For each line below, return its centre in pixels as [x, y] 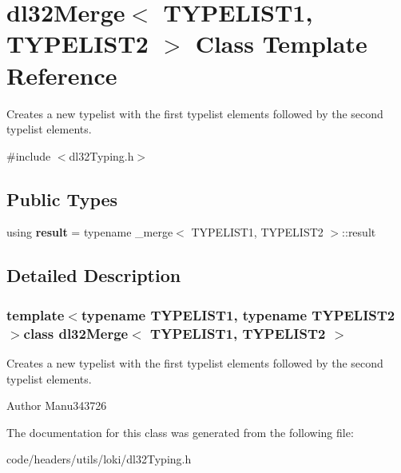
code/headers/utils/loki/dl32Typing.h [99, 459]
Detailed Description [94, 275]
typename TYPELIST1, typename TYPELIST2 [238, 314]
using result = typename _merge [90, 232]
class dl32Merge [76, 333]
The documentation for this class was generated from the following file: [180, 432]
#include [29, 155]
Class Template [281, 44]
